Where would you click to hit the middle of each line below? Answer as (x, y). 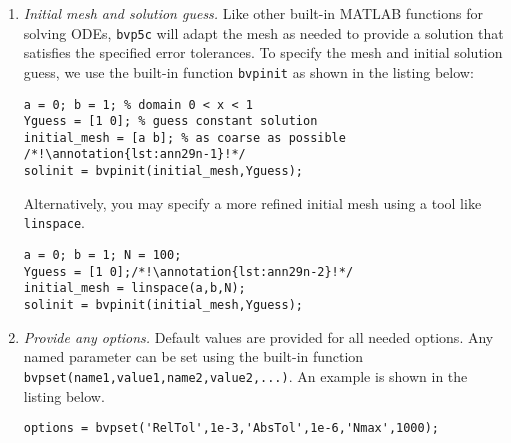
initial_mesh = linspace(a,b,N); (134, 288)
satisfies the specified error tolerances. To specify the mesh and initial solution (263, 52)
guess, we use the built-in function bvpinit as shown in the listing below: (248, 71)
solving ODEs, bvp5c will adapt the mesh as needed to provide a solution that (263, 32)
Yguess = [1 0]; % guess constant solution (170, 121)
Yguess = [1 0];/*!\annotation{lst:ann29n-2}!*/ (188, 271)
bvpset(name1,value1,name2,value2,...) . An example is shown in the (245, 375)
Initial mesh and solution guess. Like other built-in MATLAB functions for (253, 13)
